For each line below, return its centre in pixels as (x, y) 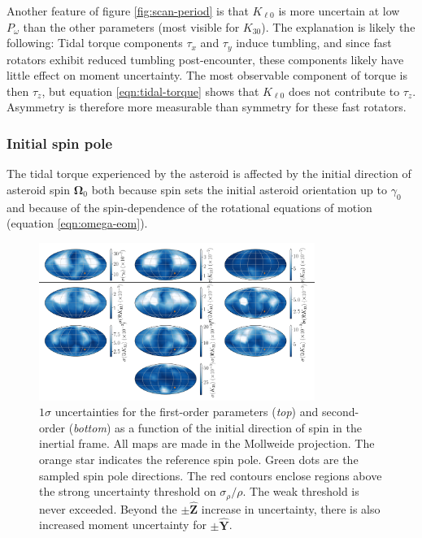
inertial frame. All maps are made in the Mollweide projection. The (207, 443)
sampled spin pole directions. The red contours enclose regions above (211, 475)
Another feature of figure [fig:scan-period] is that (128, 11)
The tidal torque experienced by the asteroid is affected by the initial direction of (209, 174)
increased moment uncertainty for (123, 525)
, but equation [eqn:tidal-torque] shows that (150, 91)
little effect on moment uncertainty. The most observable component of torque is (207, 75)
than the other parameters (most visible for (131, 26)
